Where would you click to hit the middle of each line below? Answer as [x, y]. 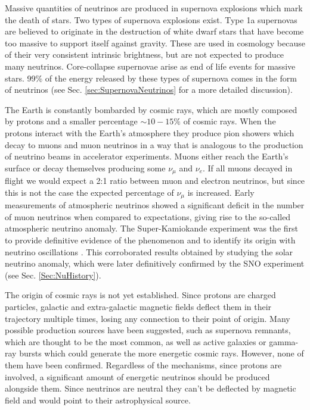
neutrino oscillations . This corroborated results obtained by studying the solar [149, 251]
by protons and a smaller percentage [71, 121]
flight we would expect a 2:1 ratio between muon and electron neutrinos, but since [155, 181]
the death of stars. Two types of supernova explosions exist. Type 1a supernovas [151, 19]
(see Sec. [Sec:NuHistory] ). [53, 275]
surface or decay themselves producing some [85, 168]
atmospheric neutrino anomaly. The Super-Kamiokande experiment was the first [151, 228]
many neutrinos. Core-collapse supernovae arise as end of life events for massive [150, 66]
